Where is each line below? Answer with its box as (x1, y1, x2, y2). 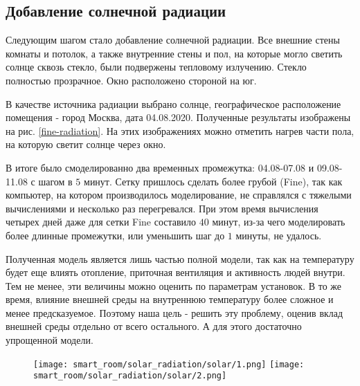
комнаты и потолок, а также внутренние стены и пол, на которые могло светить (6, 46, 343, 60)
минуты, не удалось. (235, 228, 322, 242)
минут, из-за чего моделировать (212, 214, 345, 229)
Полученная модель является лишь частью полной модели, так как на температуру (6, 251, 354, 266)
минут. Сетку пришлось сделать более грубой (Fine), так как (84, 174, 343, 188)
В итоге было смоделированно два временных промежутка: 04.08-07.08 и (6, 160, 314, 174)
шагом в (38, 174, 73, 188)
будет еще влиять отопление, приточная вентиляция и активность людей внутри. (6, 265, 345, 279)
